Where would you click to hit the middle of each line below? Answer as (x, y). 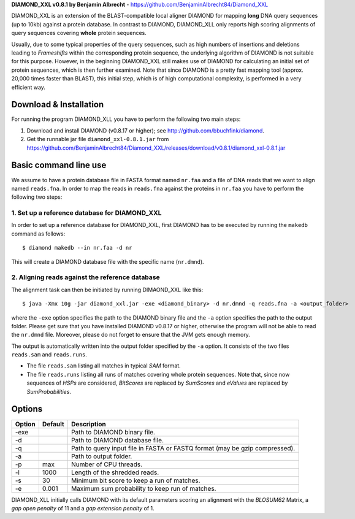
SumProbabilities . (49, 391)
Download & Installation (58, 105)
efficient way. (29, 87)
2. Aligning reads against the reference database (86, 277)
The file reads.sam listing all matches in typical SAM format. (104, 366)
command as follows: (38, 234)
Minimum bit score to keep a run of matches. (136, 480)
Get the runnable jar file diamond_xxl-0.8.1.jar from (98, 139)
